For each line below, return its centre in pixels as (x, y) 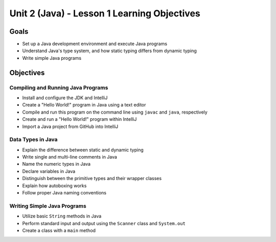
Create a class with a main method (59, 230)
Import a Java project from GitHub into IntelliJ (70, 126)
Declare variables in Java (49, 171)
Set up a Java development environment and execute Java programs (95, 44)
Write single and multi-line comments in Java (70, 157)
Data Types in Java (34, 140)
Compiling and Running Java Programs (59, 87)
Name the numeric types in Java (56, 164)
